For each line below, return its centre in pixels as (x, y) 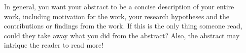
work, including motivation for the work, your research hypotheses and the (117, 16)
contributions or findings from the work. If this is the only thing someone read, (123, 26)
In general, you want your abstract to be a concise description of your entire (119, 6)
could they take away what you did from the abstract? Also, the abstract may (122, 35)
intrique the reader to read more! (54, 45)
